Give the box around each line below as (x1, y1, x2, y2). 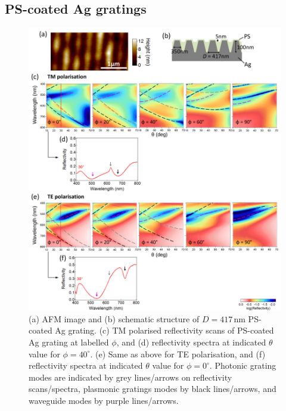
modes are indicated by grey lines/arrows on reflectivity (29, 370, 232, 383)
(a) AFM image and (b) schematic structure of (29, 312, 200, 325)
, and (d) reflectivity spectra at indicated (116, 335, 266, 348)
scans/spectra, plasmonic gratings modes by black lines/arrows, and (29, 382, 276, 395)
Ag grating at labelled (29, 335, 109, 348)
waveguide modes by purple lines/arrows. (29, 394, 179, 406)
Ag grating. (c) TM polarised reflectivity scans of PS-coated (55, 324, 274, 337)
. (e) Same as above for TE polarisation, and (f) (90, 347, 266, 360)
